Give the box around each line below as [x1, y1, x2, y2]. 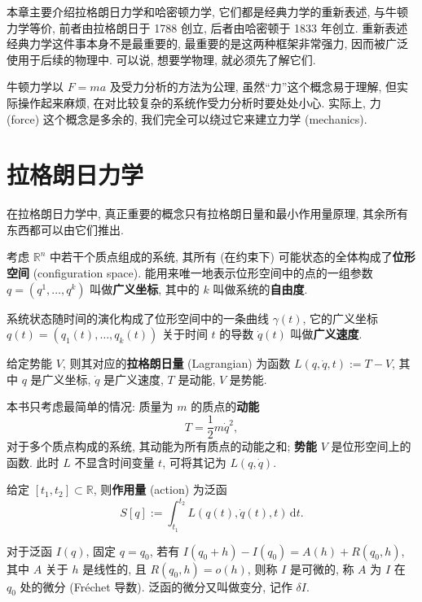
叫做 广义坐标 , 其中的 [90, 280, 200, 297]
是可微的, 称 [289, 560, 354, 577]
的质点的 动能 [191, 398, 260, 415]
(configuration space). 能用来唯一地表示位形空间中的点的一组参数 [33, 264, 373, 281]
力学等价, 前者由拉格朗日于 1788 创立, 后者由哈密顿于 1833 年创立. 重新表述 [7, 19, 408, 36]
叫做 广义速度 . [290, 325, 363, 342]
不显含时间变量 [74, 453, 155, 470]
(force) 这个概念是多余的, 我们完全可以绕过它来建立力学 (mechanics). [7, 110, 367, 127]
